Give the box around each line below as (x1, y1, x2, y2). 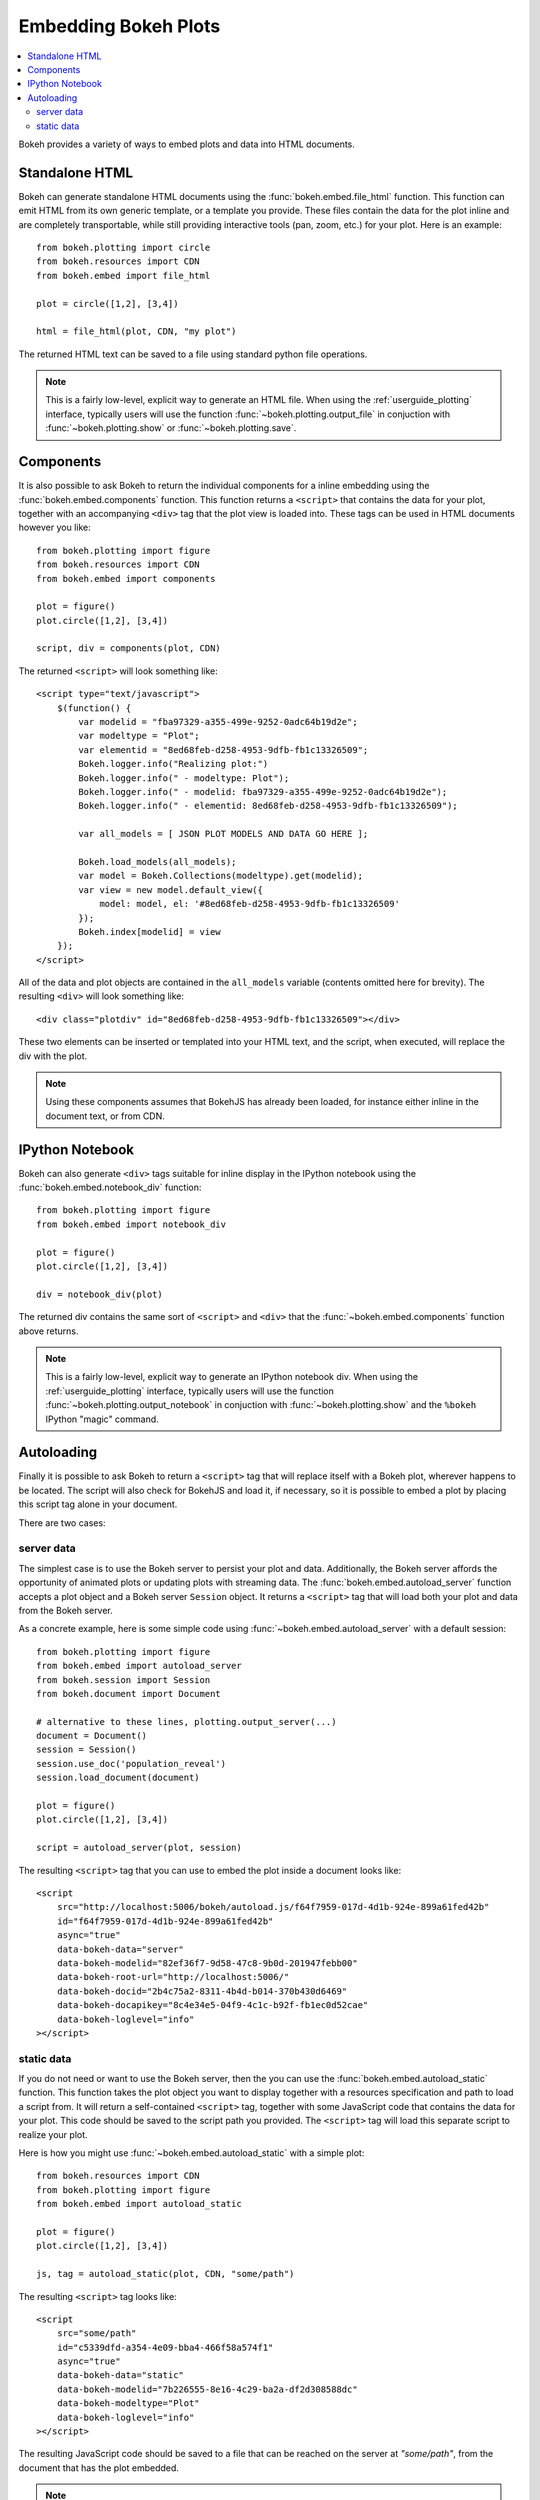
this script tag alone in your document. (18, 1498, 178, 1510)
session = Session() (36, 1744, 137, 1755)
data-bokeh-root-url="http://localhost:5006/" (56, 1971, 290, 1983)
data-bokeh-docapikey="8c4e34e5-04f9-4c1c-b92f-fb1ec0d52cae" (56, 2000, 369, 2011)
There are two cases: (18, 1516, 106, 1529)
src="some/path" (56, 2328, 137, 2339)
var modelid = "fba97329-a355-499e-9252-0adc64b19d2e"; (78, 716, 359, 728)
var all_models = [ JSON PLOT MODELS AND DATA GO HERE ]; (78, 828, 369, 840)
